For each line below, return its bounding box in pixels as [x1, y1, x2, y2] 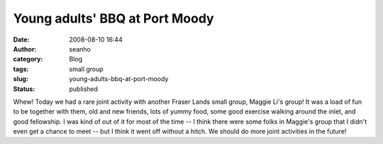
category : [13, 55, 43, 64]
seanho [69, 44, 91, 53]
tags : [13, 64, 29, 73]
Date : [13, 35, 30, 44]
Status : [13, 85, 35, 93]
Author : [13, 44, 37, 53]
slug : [13, 75, 28, 83]
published [69, 85, 99, 93]
